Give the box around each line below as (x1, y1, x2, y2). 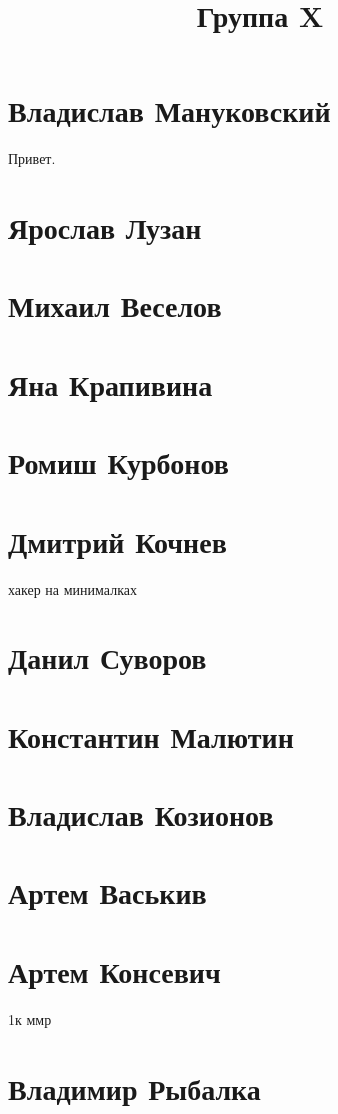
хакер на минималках (8, 578, 137, 599)
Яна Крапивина (8, 363, 213, 404)
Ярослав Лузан (8, 207, 202, 248)
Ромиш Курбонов (8, 442, 229, 483)
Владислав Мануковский (8, 90, 331, 131)
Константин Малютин (8, 715, 294, 756)
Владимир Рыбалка (8, 1067, 261, 1108)
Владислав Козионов (8, 794, 274, 835)
